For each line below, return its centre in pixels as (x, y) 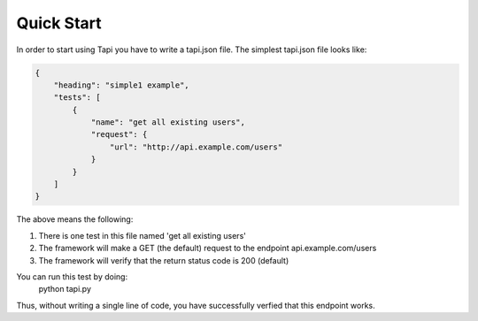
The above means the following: (75, 219)
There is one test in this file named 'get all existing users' (143, 235)
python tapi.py (65, 289)
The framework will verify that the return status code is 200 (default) (164, 260)
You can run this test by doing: (72, 276)
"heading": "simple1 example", (121, 85)
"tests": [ (77, 98)
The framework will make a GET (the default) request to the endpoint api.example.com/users (208, 248)
